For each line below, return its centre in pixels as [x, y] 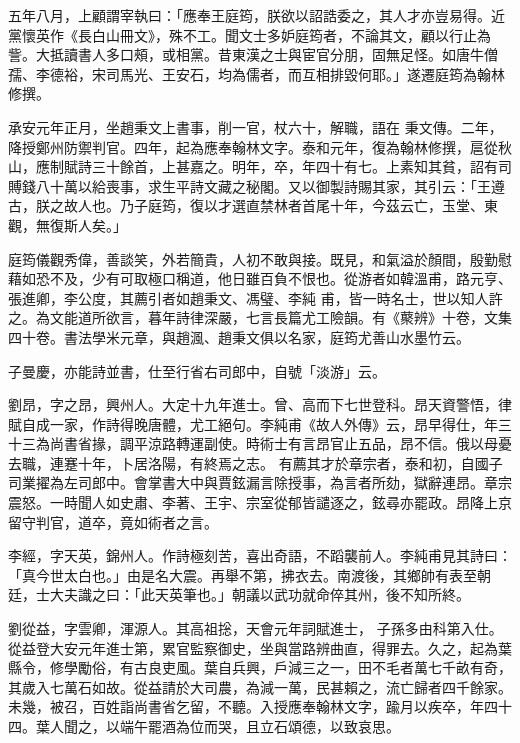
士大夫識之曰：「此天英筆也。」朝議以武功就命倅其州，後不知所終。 [252, 594]
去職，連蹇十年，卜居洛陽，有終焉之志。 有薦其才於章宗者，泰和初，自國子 [255, 462]
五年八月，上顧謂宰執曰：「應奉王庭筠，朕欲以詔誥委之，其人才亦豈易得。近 [256, 15]
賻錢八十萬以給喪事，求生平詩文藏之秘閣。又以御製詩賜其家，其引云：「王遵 [256, 185]
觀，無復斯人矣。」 [67, 224]
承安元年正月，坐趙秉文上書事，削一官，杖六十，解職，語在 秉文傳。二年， [255, 126]
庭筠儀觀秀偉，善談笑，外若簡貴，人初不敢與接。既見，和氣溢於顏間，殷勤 [253, 258]
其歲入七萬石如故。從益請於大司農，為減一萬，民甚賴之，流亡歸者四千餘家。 [260, 686]
